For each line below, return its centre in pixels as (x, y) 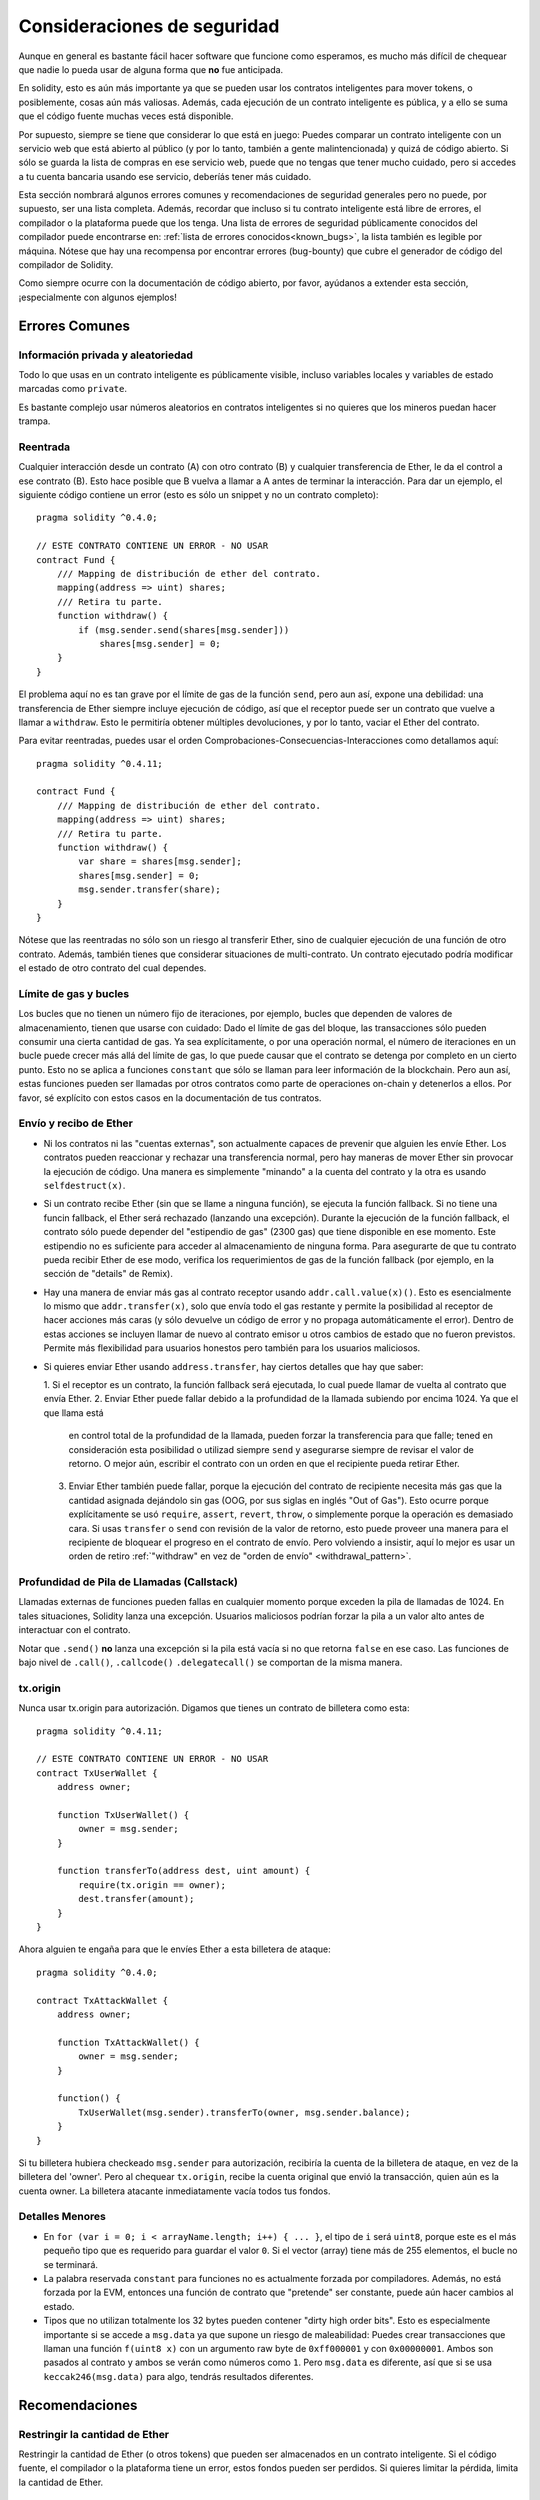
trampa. (34, 421)
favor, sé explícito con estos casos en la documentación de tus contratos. (170, 1097)
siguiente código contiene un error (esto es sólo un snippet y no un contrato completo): (198, 495)
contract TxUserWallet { (97, 1773)
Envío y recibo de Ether (76, 1123)
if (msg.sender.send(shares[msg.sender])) (184, 629)
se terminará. (71, 2264)
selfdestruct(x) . (84, 1185)
